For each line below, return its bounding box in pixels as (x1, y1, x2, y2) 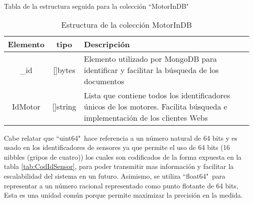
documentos (84, 75, 125, 87)
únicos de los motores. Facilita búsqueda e (84, 100, 227, 112)
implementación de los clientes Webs (84, 111, 208, 123)
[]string (52, 100, 76, 112)
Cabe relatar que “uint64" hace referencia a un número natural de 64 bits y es (4, 132, 237, 143)
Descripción (84, 38, 130, 50)
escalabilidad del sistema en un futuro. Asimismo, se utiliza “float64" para (4, 170, 225, 181)
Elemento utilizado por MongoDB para (84, 53, 217, 64)
